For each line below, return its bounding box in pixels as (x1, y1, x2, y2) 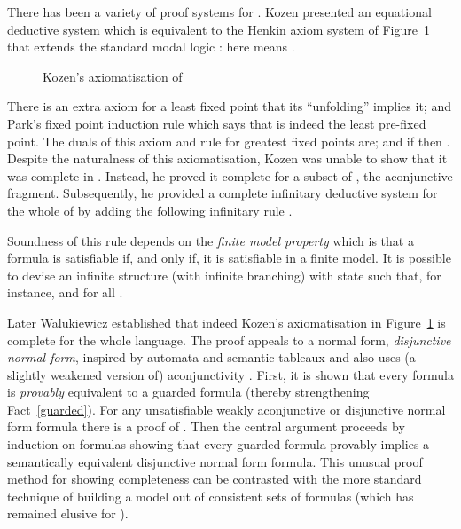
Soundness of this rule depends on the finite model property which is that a (7, 231, 414, 249)
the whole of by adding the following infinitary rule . (7, 201, 293, 219)
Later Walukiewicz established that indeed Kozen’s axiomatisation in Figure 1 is (7, 312, 446, 331)
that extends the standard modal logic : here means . (7, 37, 295, 56)
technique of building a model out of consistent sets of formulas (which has (7, 486, 414, 505)
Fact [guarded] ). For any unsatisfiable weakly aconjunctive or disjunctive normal (7, 399, 446, 418)
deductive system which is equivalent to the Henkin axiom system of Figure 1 (7, 20, 430, 38)
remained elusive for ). (7, 504, 129, 523)
